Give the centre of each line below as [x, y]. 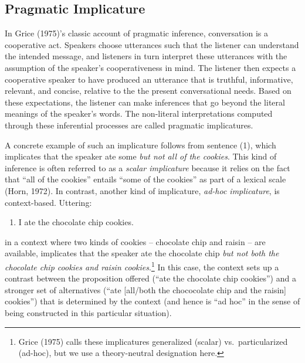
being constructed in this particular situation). [88, 312]
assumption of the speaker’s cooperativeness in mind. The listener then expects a [150, 67]
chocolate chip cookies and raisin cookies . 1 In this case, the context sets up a [142, 266]
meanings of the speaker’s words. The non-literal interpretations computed [139, 113]
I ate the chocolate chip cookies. [76, 222]
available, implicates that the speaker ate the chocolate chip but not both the [142, 253]
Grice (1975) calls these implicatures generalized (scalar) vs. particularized [153, 341]
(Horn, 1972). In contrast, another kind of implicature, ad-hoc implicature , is [142, 190]
